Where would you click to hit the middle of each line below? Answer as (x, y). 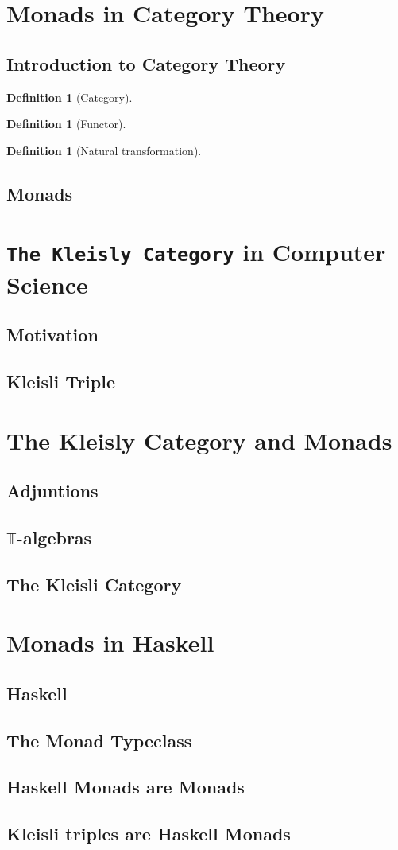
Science (47, 284)
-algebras (54, 537)
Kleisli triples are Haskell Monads (149, 834)
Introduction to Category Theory (146, 63)
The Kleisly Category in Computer (196, 252)
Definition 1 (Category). (70, 97)
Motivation (52, 335)
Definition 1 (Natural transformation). (104, 150)
